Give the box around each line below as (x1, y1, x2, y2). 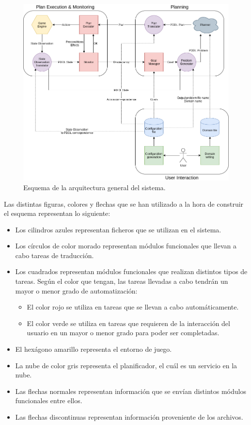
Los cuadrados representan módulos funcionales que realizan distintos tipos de (15, 266, 248, 277)
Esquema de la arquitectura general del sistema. (23, 182, 166, 192)
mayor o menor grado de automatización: (15, 285, 138, 295)
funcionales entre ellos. (15, 395, 82, 406)
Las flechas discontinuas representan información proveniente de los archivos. (15, 412, 243, 422)
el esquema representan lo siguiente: (4, 208, 110, 218)
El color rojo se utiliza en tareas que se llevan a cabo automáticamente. (27, 302, 239, 312)
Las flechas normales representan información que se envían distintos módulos (15, 386, 246, 396)
